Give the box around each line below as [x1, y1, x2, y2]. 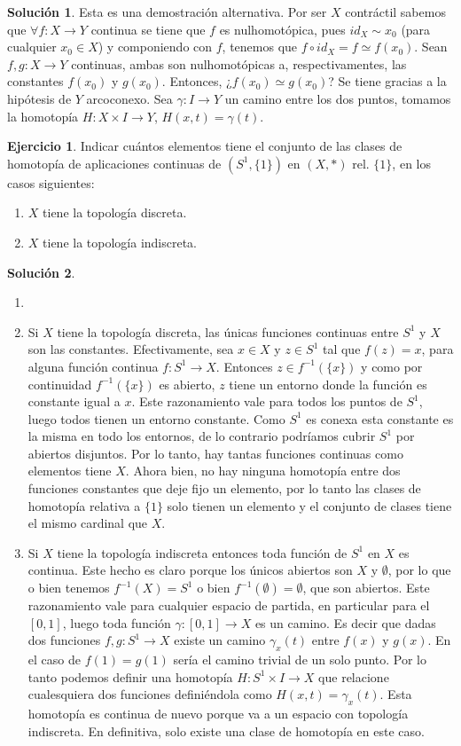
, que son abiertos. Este [302, 578, 430, 597]
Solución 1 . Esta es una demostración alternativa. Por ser [7, 3, 327, 20]
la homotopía [7, 106, 79, 125]
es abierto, [159, 374, 215, 393]
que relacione [318, 667, 389, 686]
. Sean [414, 37, 448, 56]
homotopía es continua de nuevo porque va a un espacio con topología [27, 704, 409, 722]
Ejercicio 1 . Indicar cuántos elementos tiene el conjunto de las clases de [7, 137, 402, 155]
